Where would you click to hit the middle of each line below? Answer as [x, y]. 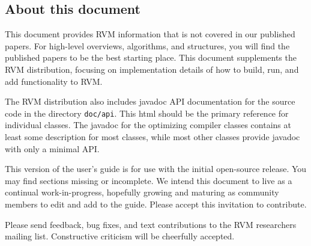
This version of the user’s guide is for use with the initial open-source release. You [156, 169]
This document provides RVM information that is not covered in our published [150, 34]
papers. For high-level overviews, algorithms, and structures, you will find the [147, 45]
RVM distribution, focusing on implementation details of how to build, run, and [152, 69]
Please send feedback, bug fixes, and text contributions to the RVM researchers [151, 224]
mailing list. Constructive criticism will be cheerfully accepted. [120, 236]
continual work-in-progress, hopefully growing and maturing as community [142, 192]
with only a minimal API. [52, 148]
